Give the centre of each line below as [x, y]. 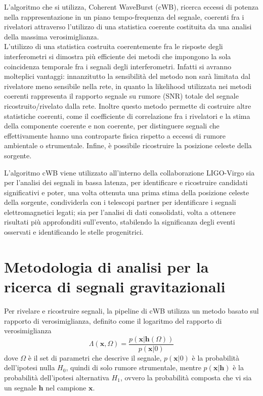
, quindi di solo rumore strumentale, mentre [134, 367]
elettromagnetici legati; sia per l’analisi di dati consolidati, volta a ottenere [120, 212]
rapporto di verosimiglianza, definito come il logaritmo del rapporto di [113, 320]
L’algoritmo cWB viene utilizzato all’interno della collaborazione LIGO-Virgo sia [129, 172]
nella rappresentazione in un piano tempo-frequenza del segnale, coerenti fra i [124, 16]
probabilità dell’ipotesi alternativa [57, 377]
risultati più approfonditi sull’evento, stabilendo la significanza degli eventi [120, 222]
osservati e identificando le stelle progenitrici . [74, 232]
